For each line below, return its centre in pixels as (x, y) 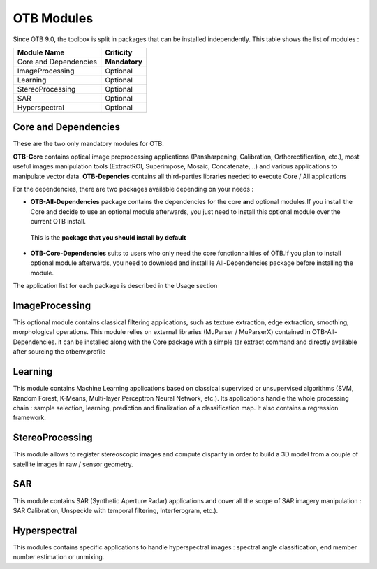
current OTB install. (58, 222)
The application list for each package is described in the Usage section (115, 286)
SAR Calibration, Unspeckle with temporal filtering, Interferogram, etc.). (116, 510)
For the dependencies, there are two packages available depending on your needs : (133, 189)
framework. (30, 418)
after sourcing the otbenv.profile (59, 352)
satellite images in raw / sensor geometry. (73, 464)
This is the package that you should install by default (108, 237)
